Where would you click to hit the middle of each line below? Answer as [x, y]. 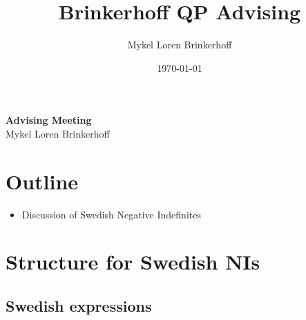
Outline [42, 181]
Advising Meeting [49, 120]
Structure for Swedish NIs [133, 262]
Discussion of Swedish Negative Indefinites [111, 214]
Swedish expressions [79, 305]
